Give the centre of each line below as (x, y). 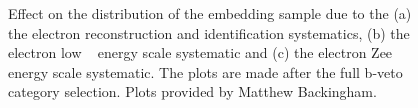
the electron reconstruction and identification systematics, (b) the (209, 32)
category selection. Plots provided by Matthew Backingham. (192, 91)
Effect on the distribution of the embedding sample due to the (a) (210, 13)
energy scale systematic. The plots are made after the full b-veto (205, 71)
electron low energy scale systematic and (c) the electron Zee (200, 52)
